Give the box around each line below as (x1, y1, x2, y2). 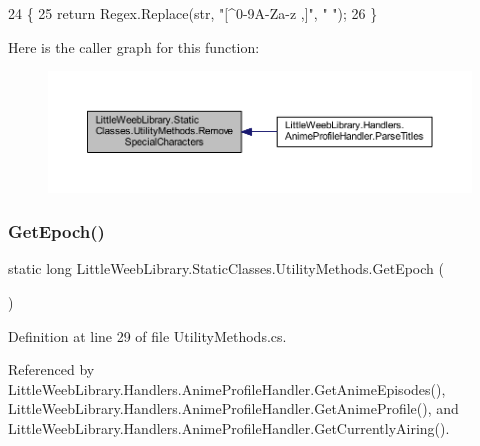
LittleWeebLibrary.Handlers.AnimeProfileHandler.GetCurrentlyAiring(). (8, 418, 450, 439)
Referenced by (8, 359, 95, 380)
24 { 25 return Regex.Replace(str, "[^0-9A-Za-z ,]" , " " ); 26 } (8, 3, 378, 23)
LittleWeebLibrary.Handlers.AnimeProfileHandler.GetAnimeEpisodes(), (8, 378, 446, 399)
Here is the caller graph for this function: (8, 36, 260, 57)
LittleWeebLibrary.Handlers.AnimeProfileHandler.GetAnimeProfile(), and (8, 398, 459, 419)
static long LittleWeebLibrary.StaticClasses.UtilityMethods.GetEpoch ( (8, 258, 444, 279)
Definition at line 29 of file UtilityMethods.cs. (8, 325, 287, 346)
